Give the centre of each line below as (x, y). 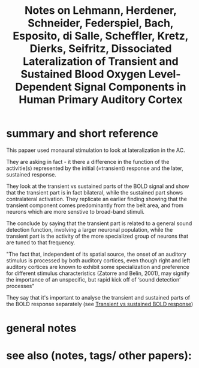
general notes (41, 328)
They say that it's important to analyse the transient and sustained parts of (98, 297)
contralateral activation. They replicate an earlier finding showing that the (97, 199)
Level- (165, 74)
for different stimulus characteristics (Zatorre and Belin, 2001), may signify (98, 273)
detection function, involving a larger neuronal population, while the (90, 229)
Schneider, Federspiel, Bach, (101, 23)
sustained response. (31, 174)
